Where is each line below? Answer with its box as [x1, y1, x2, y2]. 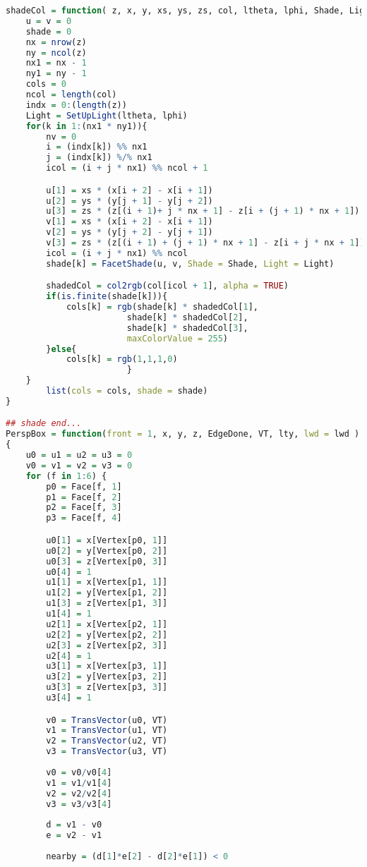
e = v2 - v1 [46, 830, 102, 841]
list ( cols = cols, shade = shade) [46, 386, 208, 396]
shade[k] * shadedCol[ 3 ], [126, 322, 248, 333]
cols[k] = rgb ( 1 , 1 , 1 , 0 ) [66, 354, 178, 365]
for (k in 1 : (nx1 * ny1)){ [25, 121, 148, 131]
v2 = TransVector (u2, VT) [46, 736, 168, 746]
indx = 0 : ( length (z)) [25, 99, 127, 110]
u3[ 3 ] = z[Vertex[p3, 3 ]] [46, 682, 168, 693]
